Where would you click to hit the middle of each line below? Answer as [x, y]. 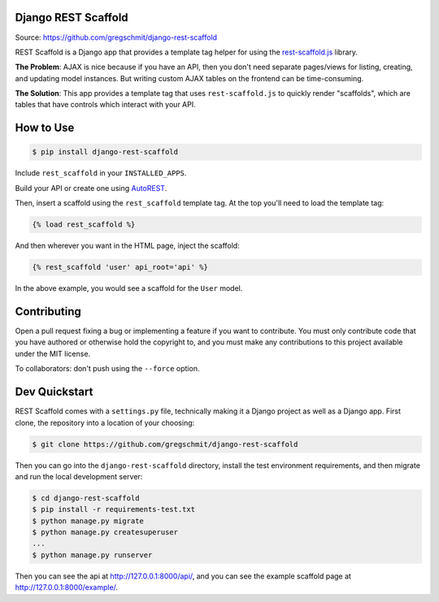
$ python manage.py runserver [92, 555]
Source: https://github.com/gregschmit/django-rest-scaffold [116, 37]
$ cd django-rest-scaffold [86, 498]
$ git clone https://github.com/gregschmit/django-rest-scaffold [165, 444]
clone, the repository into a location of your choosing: [105, 422]
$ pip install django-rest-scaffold [105, 152]
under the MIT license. [53, 353]
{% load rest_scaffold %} [84, 225]
